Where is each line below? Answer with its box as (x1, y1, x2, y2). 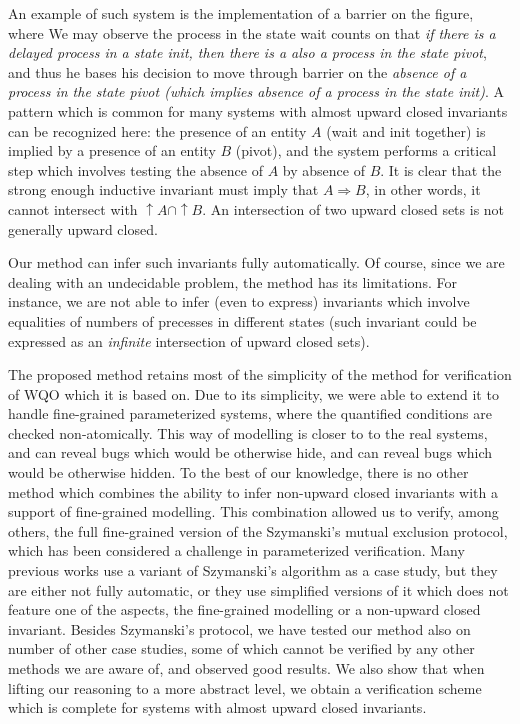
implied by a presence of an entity (8, 140, 216, 161)
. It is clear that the (380, 159, 502, 180)
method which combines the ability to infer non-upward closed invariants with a (8, 481, 498, 502)
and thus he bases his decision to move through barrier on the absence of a (8, 61, 467, 82)
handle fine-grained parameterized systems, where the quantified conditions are (8, 403, 492, 424)
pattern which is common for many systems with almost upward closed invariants (8, 100, 508, 121)
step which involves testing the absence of (8, 159, 263, 180)
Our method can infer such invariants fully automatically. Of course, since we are (8, 252, 505, 273)
